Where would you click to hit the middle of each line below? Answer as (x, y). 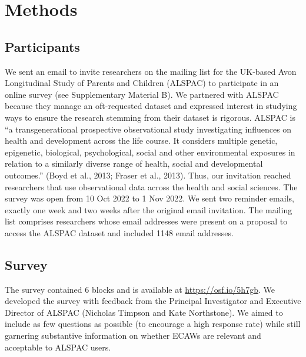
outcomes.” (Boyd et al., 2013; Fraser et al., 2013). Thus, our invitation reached (148, 175)
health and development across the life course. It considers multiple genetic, (141, 141)
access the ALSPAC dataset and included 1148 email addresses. (119, 232)
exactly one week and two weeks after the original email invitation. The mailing (149, 209)
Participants (42, 46)
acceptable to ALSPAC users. (58, 347)
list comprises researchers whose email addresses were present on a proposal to (146, 221)
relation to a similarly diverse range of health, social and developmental (134, 163)
